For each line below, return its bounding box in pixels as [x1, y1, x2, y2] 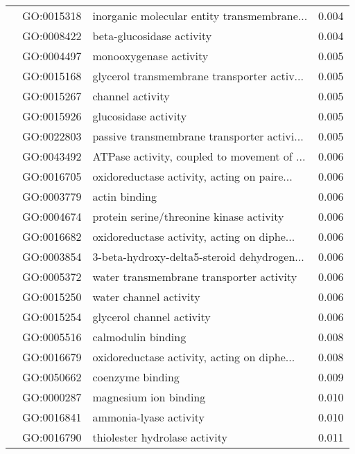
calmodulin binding [92, 329, 187, 345]
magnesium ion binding [92, 389, 206, 405]
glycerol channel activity [92, 309, 211, 325]
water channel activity [92, 289, 200, 305]
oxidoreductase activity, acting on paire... [92, 168, 293, 184]
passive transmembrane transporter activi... [92, 128, 304, 144]
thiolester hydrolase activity [92, 429, 227, 445]
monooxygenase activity [92, 48, 209, 64]
